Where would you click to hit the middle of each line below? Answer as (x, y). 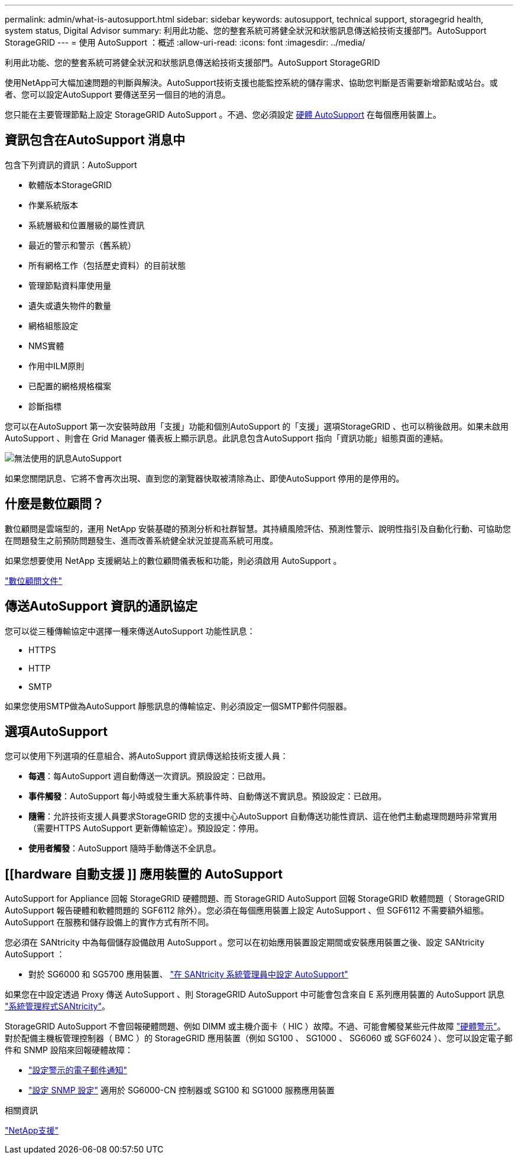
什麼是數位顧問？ (54, 504)
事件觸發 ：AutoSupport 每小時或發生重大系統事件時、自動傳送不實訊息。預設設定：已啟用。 (208, 796)
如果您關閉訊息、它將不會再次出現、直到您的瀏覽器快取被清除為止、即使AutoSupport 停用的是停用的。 (205, 478)
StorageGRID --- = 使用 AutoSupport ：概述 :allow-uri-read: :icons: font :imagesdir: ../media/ (185, 42)
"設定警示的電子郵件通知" (78, 1070)
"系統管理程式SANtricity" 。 (57, 1006)
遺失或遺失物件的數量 (70, 305)
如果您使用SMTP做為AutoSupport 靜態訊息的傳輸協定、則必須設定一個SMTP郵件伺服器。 (178, 706)
